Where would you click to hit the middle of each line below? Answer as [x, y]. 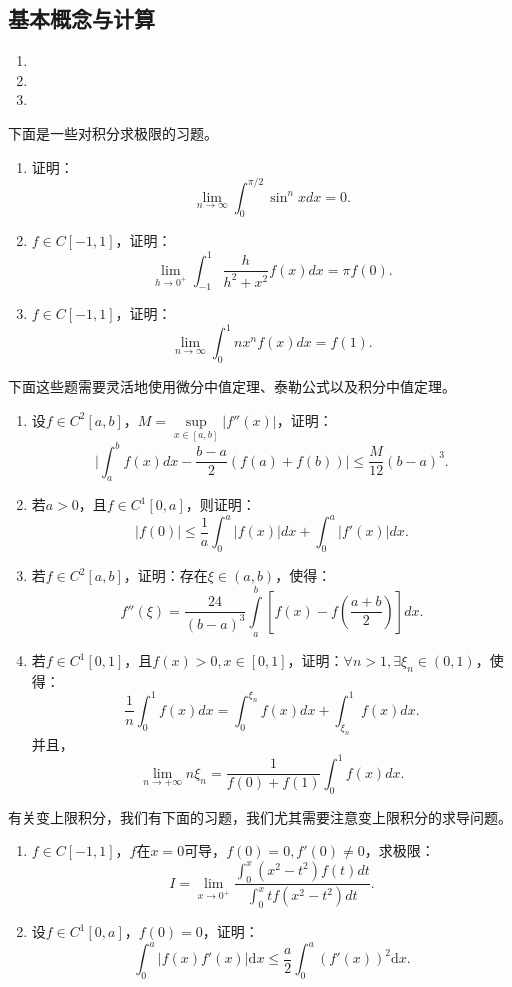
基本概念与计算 [81, 18]
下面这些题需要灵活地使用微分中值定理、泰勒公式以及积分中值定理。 [232, 386]
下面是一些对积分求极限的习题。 [113, 132]
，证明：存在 [165, 575]
